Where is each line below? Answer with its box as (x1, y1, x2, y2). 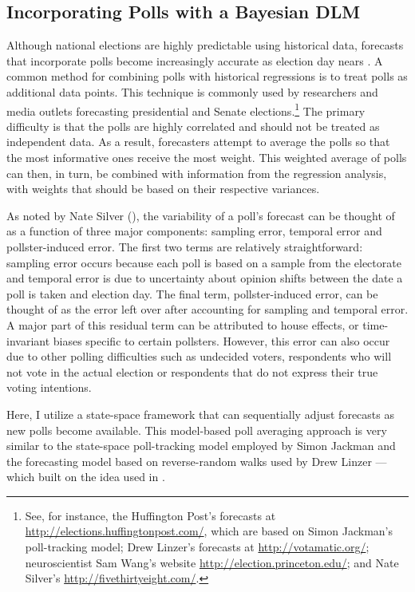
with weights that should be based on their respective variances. (6, 180, 320, 197)
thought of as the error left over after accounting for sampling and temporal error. (6, 301, 409, 318)
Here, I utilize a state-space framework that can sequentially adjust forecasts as (6, 405, 394, 422)
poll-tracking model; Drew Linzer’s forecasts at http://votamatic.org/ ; (25, 539, 370, 555)
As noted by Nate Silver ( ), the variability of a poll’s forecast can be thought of (6, 207, 395, 223)
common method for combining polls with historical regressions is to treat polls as (6, 68, 408, 85)
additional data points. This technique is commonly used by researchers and (6, 83, 378, 100)
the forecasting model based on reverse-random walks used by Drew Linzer (6, 452, 372, 469)
